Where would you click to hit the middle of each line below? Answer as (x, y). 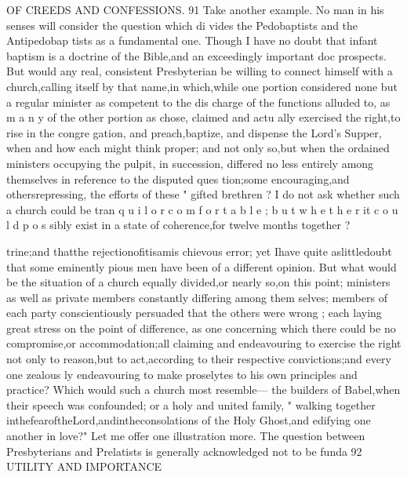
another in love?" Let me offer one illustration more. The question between (186, 436)
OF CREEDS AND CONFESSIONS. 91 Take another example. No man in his (195, 9)
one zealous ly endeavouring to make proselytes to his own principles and (182, 374)
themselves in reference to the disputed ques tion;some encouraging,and (178, 178)
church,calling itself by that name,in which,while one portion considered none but (202, 86)
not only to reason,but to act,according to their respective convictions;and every (199, 359)
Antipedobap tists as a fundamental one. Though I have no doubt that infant (192, 40)
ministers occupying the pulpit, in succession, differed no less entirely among (190, 163)
